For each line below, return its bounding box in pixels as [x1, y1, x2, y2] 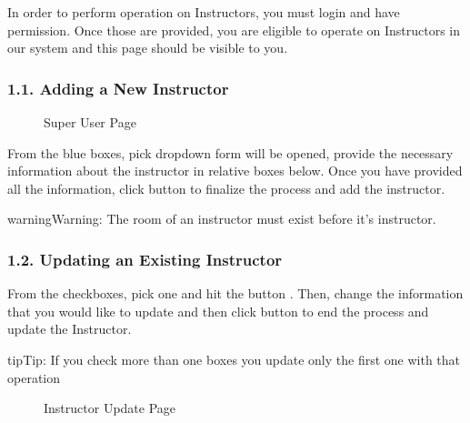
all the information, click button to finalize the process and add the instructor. [7, 178, 445, 197]
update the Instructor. [7, 319, 132, 338]
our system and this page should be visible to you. [7, 38, 288, 57]
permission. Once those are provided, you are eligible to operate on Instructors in [7, 20, 461, 39]
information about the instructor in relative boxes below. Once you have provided [7, 161, 463, 180]
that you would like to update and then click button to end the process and [7, 301, 429, 320]
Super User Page [44, 113, 136, 131]
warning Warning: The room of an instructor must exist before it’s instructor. [7, 209, 436, 228]
